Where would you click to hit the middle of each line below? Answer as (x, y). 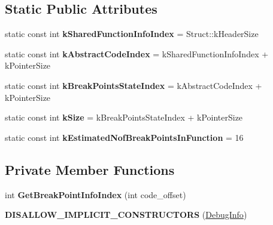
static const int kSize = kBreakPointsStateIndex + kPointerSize (124, 117)
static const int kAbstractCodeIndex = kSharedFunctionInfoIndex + (137, 53)
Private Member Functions (90, 169)
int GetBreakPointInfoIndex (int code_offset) (95, 194)
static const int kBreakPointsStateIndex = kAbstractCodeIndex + (134, 85)
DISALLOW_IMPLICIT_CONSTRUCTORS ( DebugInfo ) (126, 215)
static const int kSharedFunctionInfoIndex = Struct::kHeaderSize (132, 34)
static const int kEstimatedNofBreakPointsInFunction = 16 (124, 137)
